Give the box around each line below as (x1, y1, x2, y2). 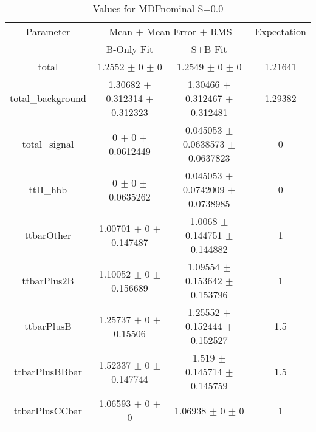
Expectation (255, 24, 306, 38)
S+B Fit (191, 42, 227, 56)
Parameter (26, 24, 70, 38)
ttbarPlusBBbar (13, 365, 82, 379)
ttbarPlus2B (22, 273, 74, 287)
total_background (10, 91, 86, 105)
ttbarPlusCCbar (13, 403, 83, 417)
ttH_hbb (29, 182, 67, 196)
